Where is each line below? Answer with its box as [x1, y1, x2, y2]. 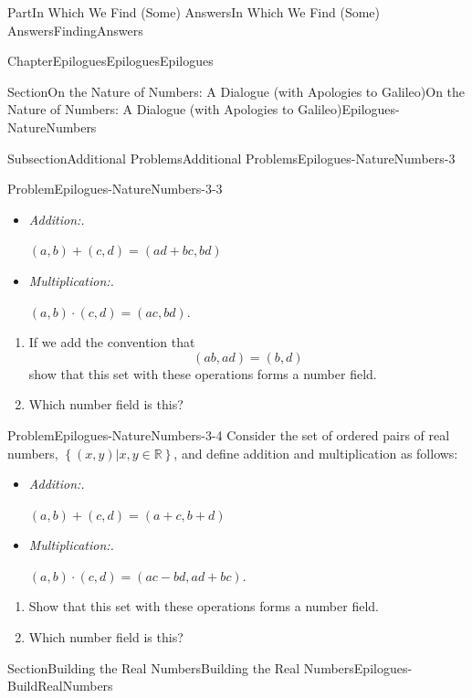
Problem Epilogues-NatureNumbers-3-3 [7, 179, 223, 198]
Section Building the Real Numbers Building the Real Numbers [7, 658, 354, 677]
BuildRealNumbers [7, 676, 113, 695]
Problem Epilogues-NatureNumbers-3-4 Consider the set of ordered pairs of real [7, 425, 450, 444]
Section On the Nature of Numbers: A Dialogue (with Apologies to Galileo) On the [7, 81, 466, 100]
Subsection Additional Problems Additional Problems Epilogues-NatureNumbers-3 [7, 148, 456, 167]
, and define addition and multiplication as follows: [173, 443, 458, 462]
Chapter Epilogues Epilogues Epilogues [7, 51, 214, 70]
